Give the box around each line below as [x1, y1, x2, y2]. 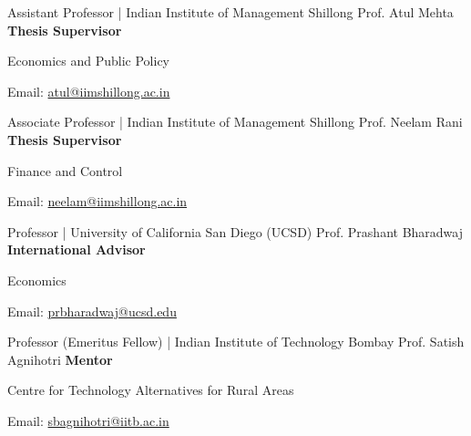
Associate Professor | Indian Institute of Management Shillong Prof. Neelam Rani [7, 112, 463, 131]
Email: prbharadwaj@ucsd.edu [7, 301, 177, 320]
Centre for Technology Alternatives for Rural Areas [7, 380, 294, 400]
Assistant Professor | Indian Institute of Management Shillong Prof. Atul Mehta [7, 3, 454, 21]
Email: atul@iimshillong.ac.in [7, 81, 170, 100]
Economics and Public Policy [7, 51, 170, 70]
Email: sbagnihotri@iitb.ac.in [7, 410, 169, 430]
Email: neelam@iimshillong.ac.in [7, 192, 188, 211]
